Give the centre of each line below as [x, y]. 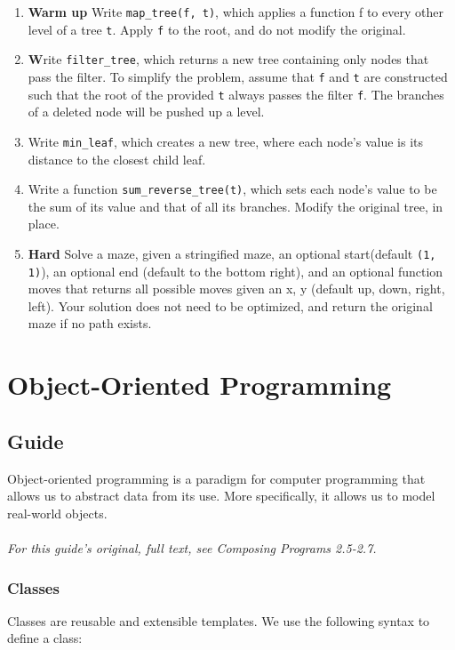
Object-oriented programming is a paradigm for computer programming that [216, 478]
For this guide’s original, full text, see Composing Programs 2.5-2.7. [192, 548]
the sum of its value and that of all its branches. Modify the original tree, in [235, 206]
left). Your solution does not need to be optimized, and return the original [230, 305]
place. [44, 224]
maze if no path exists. [90, 323]
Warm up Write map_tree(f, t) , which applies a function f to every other [235, 12]
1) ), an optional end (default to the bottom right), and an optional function [235, 271]
